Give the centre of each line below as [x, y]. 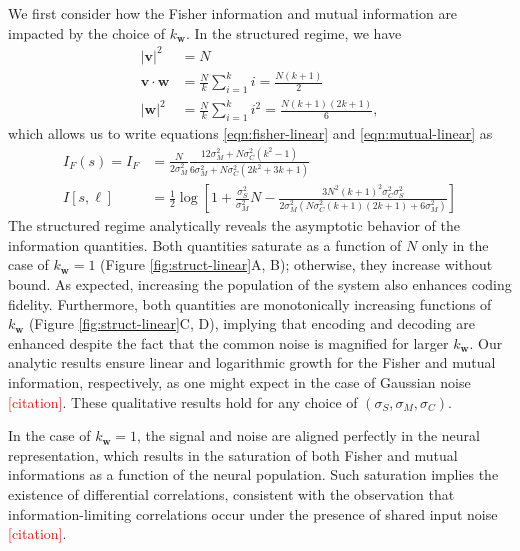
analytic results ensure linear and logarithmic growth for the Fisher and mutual [252, 362]
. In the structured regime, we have [294, 32]
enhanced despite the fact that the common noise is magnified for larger [228, 342]
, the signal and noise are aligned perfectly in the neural [308, 435]
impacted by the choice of [87, 32]
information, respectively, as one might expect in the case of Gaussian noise [239, 382]
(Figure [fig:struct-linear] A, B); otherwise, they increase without [296, 264]
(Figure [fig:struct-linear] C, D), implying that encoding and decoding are [251, 323]
